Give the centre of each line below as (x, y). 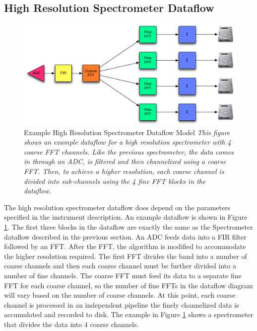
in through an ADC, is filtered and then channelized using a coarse (125, 161)
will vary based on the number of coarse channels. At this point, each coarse (120, 295)
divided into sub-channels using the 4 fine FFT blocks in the (115, 181)
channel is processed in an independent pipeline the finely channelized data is (122, 304)
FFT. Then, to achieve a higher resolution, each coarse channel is (124, 171)
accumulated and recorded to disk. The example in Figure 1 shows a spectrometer (129, 314)
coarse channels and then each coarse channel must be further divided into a (120, 266)
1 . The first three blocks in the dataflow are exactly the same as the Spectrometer (128, 227)
